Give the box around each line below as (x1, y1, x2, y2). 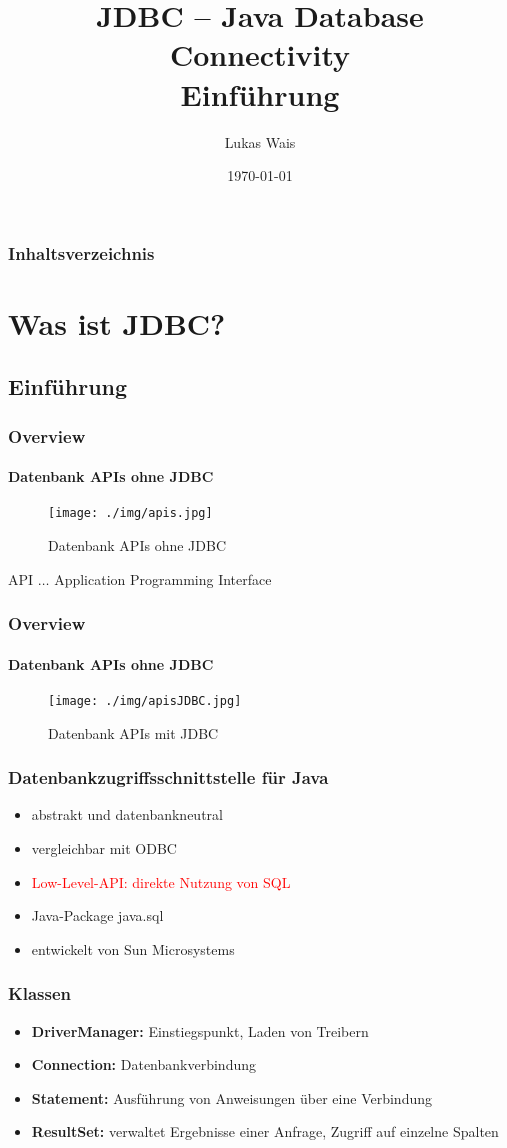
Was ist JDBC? (8, 302, 226, 343)
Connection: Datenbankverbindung (31, 1054, 256, 1075)
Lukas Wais (224, 131, 296, 152)
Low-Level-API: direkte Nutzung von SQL (31, 871, 291, 892)
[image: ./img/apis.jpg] (48, 506, 213, 521)
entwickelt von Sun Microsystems (31, 938, 235, 959)
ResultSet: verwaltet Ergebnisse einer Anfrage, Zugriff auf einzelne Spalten (31, 1121, 499, 1142)
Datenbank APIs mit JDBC (48, 722, 219, 743)
